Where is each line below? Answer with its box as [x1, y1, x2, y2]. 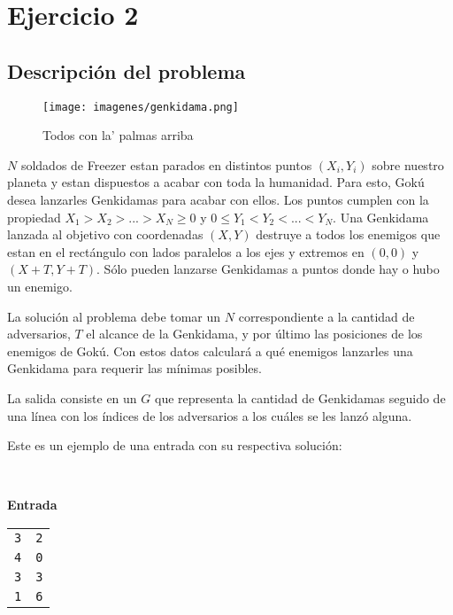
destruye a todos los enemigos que [256, 225, 441, 244]
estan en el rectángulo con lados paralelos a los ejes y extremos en [7, 242, 365, 261]
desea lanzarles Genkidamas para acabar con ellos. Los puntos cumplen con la [7, 191, 429, 209]
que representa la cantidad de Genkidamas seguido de [154, 388, 446, 407]
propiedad [7, 207, 61, 226]
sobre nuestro [372, 155, 444, 174]
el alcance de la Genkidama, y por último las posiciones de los [86, 324, 423, 343]
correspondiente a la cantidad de [238, 307, 415, 325]
